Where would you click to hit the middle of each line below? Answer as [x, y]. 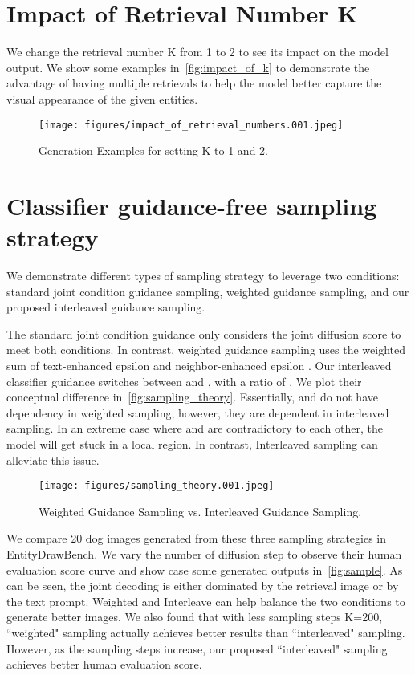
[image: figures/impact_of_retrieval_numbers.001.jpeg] [191, 125]
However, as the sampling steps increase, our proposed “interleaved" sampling [197, 648]
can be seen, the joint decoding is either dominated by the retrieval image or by [203, 586]
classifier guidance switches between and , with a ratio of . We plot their [184, 381]
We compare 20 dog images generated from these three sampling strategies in [197, 538]
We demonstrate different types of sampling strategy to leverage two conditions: [203, 276]
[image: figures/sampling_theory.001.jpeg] [157, 486]
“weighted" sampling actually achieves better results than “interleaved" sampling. [206, 632]
